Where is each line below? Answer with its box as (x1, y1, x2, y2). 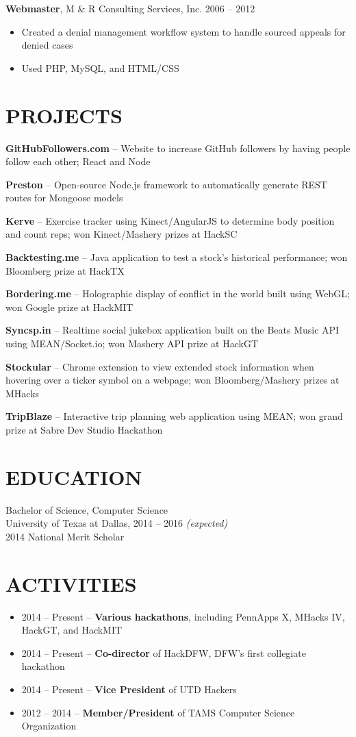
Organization (21, 719, 77, 733)
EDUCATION (5, 462, 142, 490)
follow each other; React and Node (5, 154, 151, 168)
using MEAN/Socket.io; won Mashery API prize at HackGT (5, 336, 258, 351)
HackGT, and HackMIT (21, 623, 123, 637)
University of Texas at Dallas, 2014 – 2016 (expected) (5, 516, 228, 530)
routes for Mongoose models (5, 190, 123, 205)
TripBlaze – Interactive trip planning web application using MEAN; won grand (5, 409, 343, 423)
